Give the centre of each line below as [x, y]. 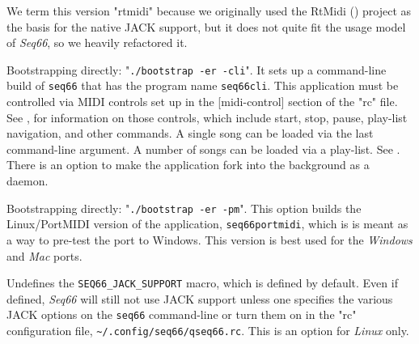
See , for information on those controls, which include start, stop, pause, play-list [207, 117]
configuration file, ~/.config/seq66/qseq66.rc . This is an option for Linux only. [208, 331]
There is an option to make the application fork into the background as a [188, 165]
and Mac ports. [44, 255]
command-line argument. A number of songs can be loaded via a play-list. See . [203, 149]
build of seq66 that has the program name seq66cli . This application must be [203, 85]
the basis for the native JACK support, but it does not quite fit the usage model [206, 26]
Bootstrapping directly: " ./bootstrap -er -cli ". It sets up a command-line [197, 69]
